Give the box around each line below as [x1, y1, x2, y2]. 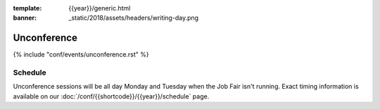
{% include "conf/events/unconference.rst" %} [13, 50, 149, 59]
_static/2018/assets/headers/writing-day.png [68, 14, 199, 22]
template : [13, 4, 42, 12]
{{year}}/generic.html [68, 4, 131, 12]
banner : [13, 14, 37, 22]
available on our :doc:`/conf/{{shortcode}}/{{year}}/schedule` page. [13, 92, 210, 101]
